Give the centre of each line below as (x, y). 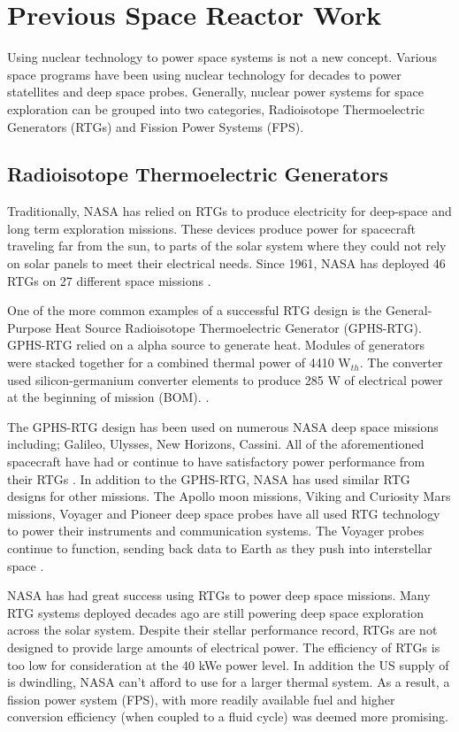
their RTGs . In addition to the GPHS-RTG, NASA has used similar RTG (209, 478)
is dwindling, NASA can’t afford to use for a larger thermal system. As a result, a (229, 682)
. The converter (401, 362)
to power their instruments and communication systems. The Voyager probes (216, 531)
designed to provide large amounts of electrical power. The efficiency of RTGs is (224, 647)
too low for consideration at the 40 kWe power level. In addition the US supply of (228, 664)
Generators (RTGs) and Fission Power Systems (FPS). (156, 126)
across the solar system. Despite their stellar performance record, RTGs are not (222, 630)
